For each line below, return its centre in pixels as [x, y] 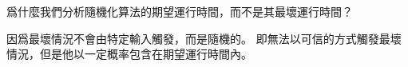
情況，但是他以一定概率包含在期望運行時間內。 [129, 54]
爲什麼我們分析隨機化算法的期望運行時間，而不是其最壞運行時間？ [180, 11]
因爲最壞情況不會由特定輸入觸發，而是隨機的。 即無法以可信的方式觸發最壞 [204, 38]
